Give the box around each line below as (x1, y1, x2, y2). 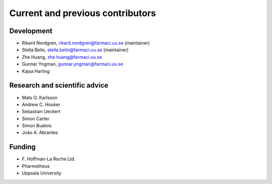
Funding (9, 143, 36, 151)
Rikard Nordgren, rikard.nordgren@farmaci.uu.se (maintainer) (22, 40, 150, 46)
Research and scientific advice (9, 81, 108, 90)
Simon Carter (22, 116, 50, 122)
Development (9, 27, 53, 35)
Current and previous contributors (9, 8, 156, 19)
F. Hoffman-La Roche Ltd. (22, 156, 76, 162)
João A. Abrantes (22, 130, 58, 136)
